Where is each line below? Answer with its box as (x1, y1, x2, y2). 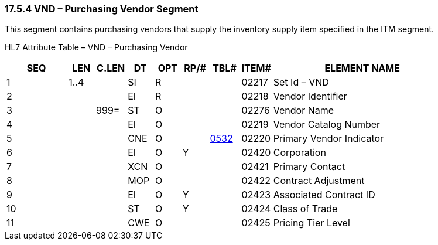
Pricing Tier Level (273, 217, 350, 229)
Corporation (273, 147, 326, 159)
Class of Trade (273, 203, 338, 215)
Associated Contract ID (273, 189, 375, 201)
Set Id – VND (273, 76, 329, 89)
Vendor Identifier (273, 90, 347, 103)
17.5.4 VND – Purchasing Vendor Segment (5, 3, 199, 15)
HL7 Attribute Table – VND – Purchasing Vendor (5, 42, 188, 53)
